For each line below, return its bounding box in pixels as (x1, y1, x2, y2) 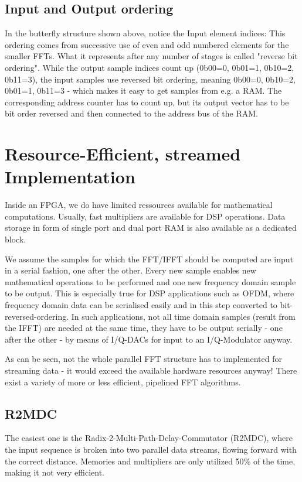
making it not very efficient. (5, 466, 104, 478)
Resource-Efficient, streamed (5, 142, 241, 166)
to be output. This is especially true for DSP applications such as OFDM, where (5, 287, 294, 299)
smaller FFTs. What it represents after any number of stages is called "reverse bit (5, 50, 298, 62)
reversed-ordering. (5, 310, 69, 322)
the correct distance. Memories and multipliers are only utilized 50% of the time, (5, 454, 296, 467)
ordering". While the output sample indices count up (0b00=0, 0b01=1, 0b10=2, (5, 61, 294, 73)
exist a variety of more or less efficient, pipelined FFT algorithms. (5, 375, 241, 388)
